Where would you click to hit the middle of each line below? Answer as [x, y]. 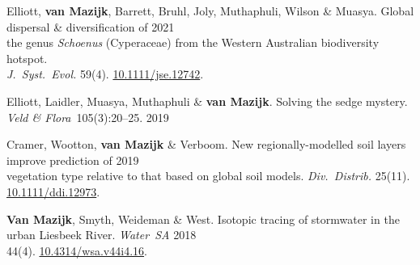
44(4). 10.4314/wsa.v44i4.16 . [77, 250]
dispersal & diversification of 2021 [91, 26]
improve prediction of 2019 [73, 160]
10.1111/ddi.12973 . [53, 191]
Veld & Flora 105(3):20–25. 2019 [88, 117]
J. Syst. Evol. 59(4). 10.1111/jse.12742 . [105, 74]
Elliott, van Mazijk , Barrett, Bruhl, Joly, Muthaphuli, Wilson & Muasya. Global [210, 11]
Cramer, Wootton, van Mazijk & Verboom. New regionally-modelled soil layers [206, 144]
